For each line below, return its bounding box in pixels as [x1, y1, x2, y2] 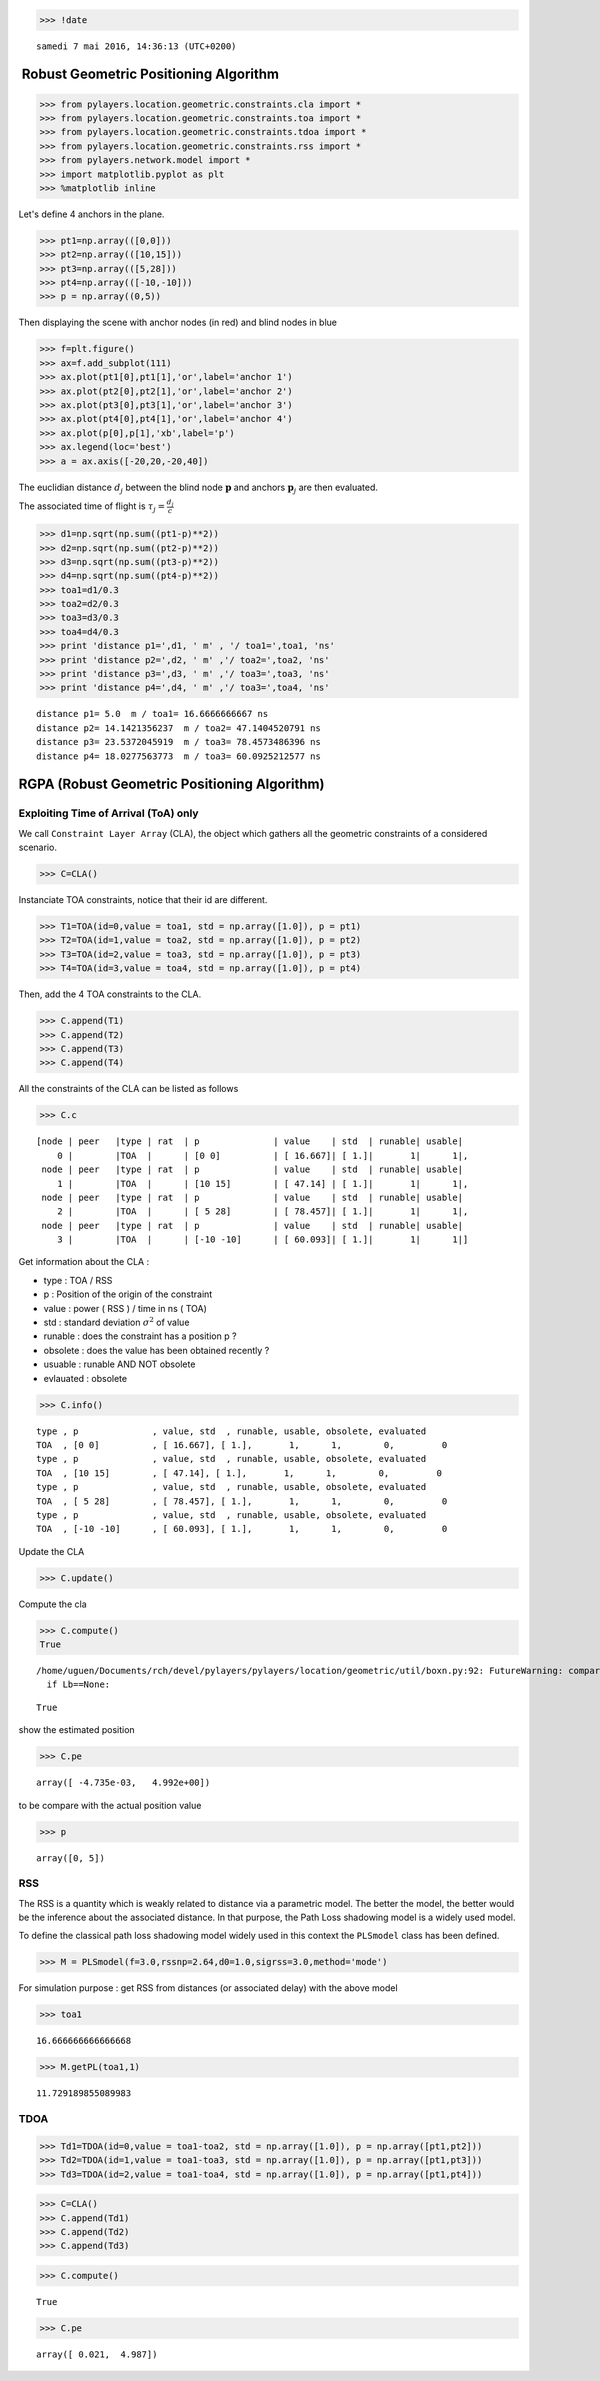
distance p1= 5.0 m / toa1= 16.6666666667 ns [36, 708, 269, 720]
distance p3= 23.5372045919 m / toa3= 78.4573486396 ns [36, 736, 322, 748]
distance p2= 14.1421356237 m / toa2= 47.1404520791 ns [36, 722, 322, 734]
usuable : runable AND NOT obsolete [43, 1358, 196, 1370]
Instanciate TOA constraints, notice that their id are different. [18, 894, 268, 906]
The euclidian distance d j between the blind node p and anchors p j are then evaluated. [18, 481, 379, 495]
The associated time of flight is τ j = [18, 500, 165, 514]
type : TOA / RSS [43, 1274, 113, 1286]
